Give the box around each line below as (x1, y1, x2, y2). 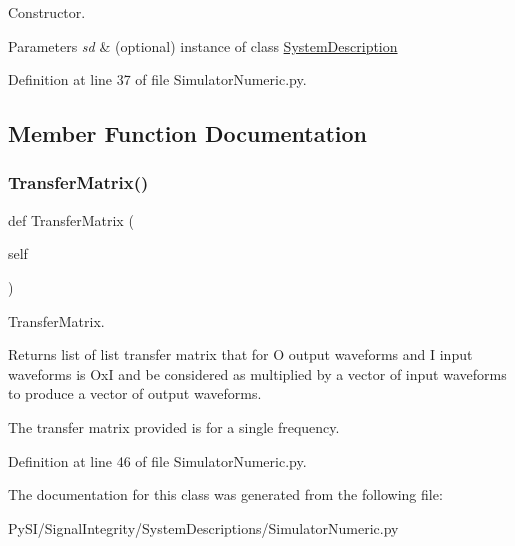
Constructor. (8, 2, 86, 22)
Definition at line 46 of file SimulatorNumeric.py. (8, 450, 307, 471)
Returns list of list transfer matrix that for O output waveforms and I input (8, 344, 473, 365)
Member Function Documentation (8, 118, 368, 149)
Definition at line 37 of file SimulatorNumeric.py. (8, 69, 307, 90)
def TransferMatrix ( (8, 209, 134, 230)
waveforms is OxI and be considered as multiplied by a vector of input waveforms (8, 363, 507, 384)
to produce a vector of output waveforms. (8, 383, 262, 404)
